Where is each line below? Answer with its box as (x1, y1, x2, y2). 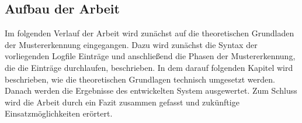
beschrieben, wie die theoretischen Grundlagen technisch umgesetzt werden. (5, 73, 275, 85)
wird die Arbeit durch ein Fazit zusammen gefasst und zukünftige (5, 95, 239, 108)
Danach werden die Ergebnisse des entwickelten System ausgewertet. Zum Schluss (5, 84, 297, 97)
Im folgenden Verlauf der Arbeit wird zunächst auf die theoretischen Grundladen (5, 27, 294, 39)
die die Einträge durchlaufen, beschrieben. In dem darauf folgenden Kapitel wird (5, 61, 293, 73)
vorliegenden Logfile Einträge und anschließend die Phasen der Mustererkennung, (5, 50, 296, 62)
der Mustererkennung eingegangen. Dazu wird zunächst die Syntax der (5, 38, 258, 50)
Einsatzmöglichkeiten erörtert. (5, 107, 113, 119)
